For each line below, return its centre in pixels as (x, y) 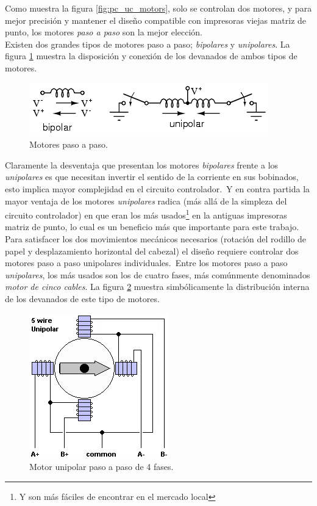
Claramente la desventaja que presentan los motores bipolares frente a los (142, 164)
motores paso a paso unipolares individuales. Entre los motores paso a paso (146, 263)
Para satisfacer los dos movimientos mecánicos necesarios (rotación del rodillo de (156, 238)
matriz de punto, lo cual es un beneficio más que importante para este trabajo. (152, 227)
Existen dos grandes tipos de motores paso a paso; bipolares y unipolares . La (148, 44)
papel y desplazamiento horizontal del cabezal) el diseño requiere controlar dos (152, 251)
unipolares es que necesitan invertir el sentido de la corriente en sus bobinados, (152, 177)
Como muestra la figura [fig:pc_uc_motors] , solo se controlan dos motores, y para (158, 8)
